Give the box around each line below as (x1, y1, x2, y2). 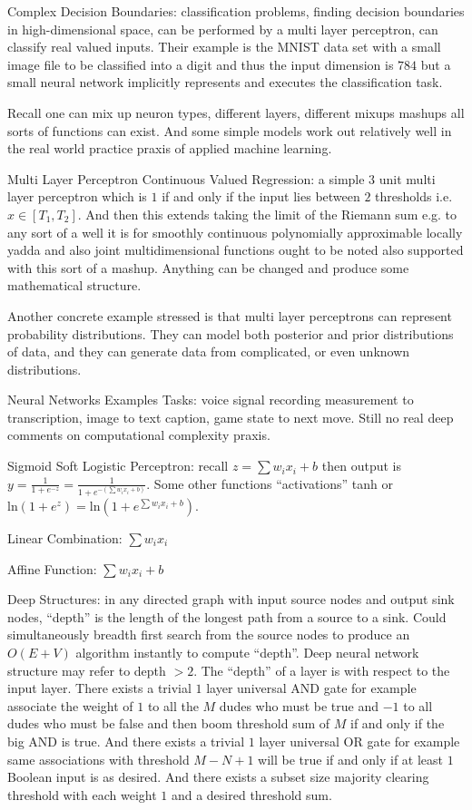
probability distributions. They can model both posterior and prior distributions (7, 324, 454, 343)
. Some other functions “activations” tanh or (146, 473, 393, 493)
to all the (147, 696, 199, 715)
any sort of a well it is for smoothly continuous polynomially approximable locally (7, 222, 463, 241)
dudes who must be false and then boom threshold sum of (7, 714, 330, 733)
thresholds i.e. (375, 187, 453, 206)
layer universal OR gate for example (259, 731, 460, 750)
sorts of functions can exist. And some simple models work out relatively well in (7, 121, 452, 140)
